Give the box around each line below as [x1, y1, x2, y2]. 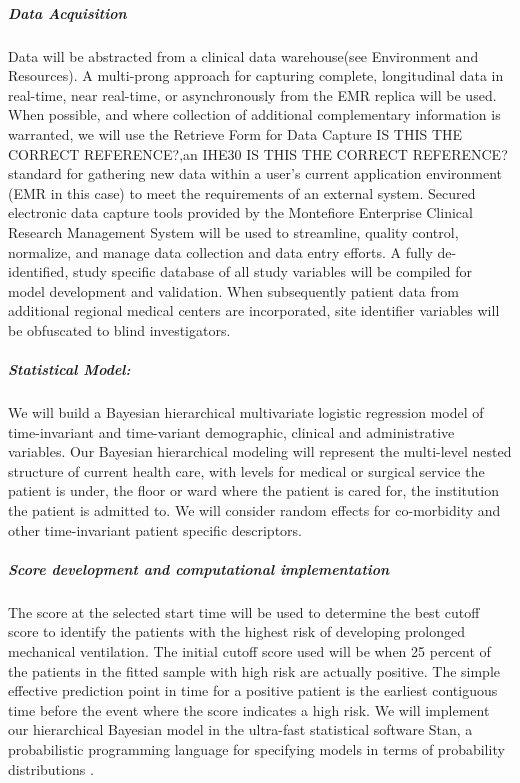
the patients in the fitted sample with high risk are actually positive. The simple [8, 660, 501, 681]
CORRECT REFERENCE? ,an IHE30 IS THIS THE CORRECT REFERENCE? [8, 143, 508, 164]
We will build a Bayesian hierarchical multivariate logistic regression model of [8, 402, 484, 423]
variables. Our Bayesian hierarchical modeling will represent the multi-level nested [8, 441, 512, 462]
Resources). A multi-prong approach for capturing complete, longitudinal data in [8, 65, 504, 86]
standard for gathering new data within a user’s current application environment [8, 163, 503, 184]
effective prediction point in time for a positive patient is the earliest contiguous [8, 680, 498, 701]
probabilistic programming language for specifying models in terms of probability [8, 738, 505, 759]
